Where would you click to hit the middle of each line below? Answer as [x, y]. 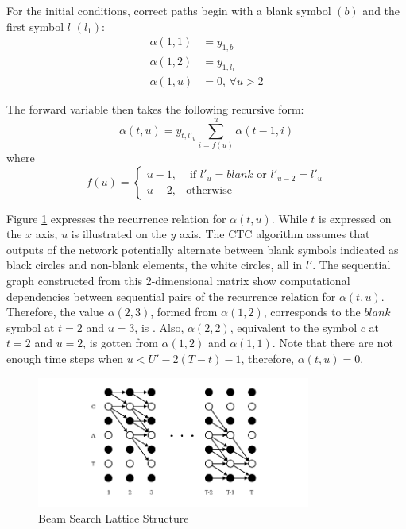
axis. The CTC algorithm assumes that [275, 234]
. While [289, 218]
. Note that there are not [333, 343]
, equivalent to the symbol [294, 327]
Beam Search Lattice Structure [114, 517]
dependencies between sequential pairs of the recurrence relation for [171, 296]
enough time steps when [65, 358]
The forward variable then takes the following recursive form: [155, 109]
